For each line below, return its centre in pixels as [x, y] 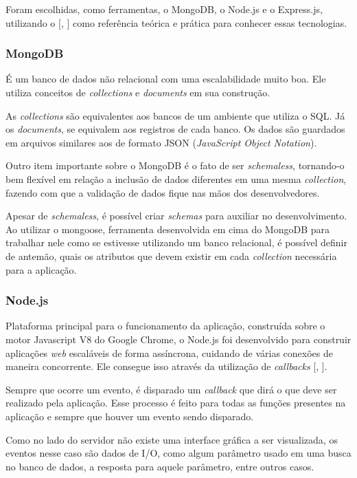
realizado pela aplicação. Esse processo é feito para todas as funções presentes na [176, 403]
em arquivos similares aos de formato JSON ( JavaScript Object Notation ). [161, 142]
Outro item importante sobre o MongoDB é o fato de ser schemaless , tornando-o [175, 165]
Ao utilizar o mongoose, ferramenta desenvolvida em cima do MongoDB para [168, 229]
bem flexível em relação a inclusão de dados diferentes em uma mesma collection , [176, 178]
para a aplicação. [41, 269]
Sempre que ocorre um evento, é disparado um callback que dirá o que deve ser [171, 389]
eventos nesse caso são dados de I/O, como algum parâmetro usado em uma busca [178, 453]
